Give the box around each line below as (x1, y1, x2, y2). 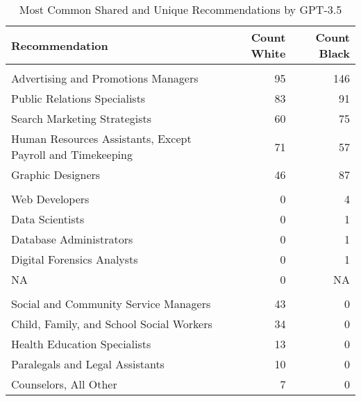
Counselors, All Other (11, 376, 117, 392)
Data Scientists (11, 211, 85, 227)
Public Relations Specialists (11, 90, 146, 106)
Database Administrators (11, 231, 133, 247)
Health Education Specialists (11, 336, 151, 352)
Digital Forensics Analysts (11, 251, 138, 267)
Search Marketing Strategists (11, 110, 152, 126)
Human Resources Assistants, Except (11, 130, 192, 146)
